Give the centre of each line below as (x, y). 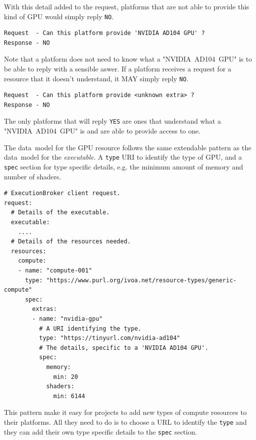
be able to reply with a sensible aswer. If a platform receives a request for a (118, 69)
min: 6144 (69, 396)
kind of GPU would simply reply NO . (59, 16)
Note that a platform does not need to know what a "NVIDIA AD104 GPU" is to (128, 59)
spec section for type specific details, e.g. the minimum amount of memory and (124, 166)
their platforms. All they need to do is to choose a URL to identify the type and (126, 422)
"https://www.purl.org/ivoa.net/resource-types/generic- (141, 280)
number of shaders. (33, 176)
